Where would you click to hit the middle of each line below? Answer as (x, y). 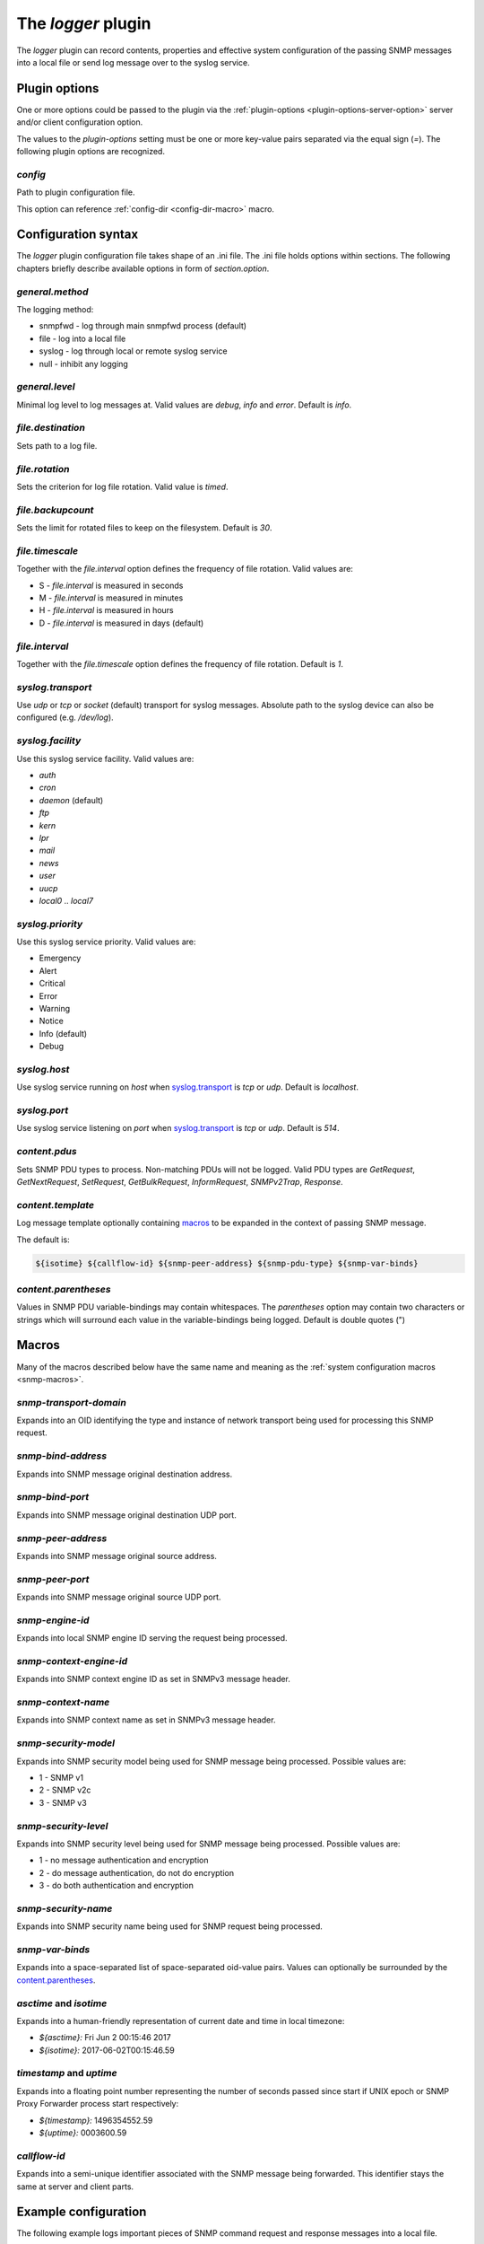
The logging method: (55, 309)
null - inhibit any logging (84, 364)
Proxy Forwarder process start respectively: (98, 2104)
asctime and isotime (62, 2003)
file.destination (51, 428)
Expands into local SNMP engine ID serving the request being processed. (152, 1638)
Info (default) (63, 1033)
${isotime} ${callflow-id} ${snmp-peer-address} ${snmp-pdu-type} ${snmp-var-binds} (227, 1263)
